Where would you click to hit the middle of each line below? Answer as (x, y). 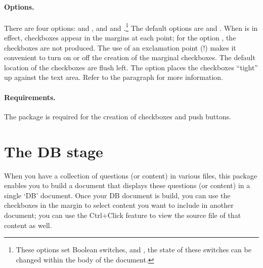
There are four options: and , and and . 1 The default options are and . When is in (131, 27)
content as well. (28, 225)
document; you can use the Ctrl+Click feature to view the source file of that (123, 215)
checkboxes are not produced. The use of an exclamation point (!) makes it (120, 47)
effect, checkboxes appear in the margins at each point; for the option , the (120, 38)
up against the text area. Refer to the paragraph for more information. (114, 77)
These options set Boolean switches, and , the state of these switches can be (134, 250)
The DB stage (54, 151)
